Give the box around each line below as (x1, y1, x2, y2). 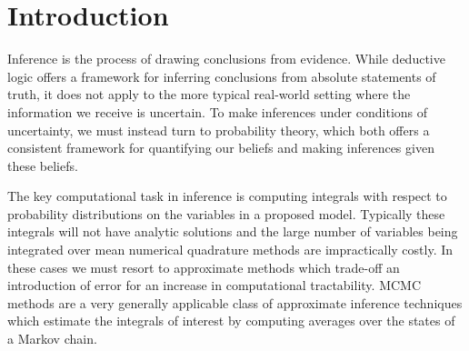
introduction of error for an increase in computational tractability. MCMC (7, 276, 422, 295)
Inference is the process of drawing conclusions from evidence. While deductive (7, 49, 445, 68)
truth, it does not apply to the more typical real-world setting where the (7, 85, 411, 104)
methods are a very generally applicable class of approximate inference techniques (7, 293, 463, 312)
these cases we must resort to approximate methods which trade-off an (7, 257, 400, 276)
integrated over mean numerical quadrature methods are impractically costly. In (7, 240, 454, 259)
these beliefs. (7, 155, 78, 175)
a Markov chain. (7, 329, 97, 348)
